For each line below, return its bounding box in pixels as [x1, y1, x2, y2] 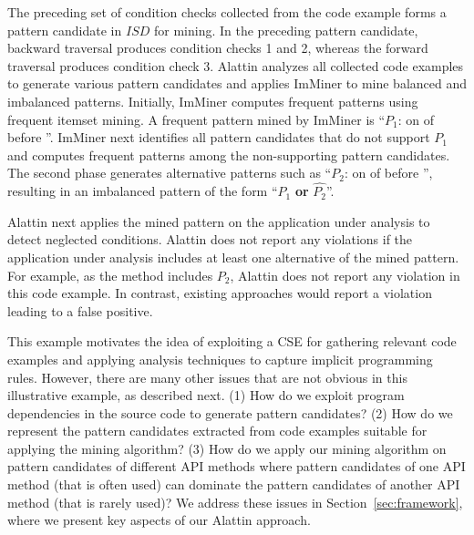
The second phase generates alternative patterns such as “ [7, 163, 332, 182]
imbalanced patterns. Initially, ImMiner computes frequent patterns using [7, 91, 418, 110]
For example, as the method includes [7, 265, 213, 284]
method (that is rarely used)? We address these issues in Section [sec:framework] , [7, 492, 463, 511]
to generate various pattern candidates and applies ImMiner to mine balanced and [7, 74, 468, 93]
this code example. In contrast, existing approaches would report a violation [7, 283, 432, 303]
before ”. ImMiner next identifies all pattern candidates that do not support [7, 128, 430, 147]
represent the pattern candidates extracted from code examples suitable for [7, 421, 428, 440]
